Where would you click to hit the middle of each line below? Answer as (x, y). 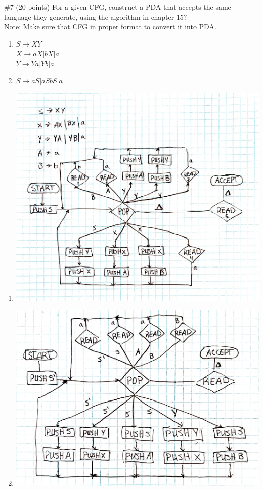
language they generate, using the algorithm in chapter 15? (96, 16)
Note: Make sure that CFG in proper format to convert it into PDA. (110, 27)
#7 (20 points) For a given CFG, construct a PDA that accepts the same (118, 7)
